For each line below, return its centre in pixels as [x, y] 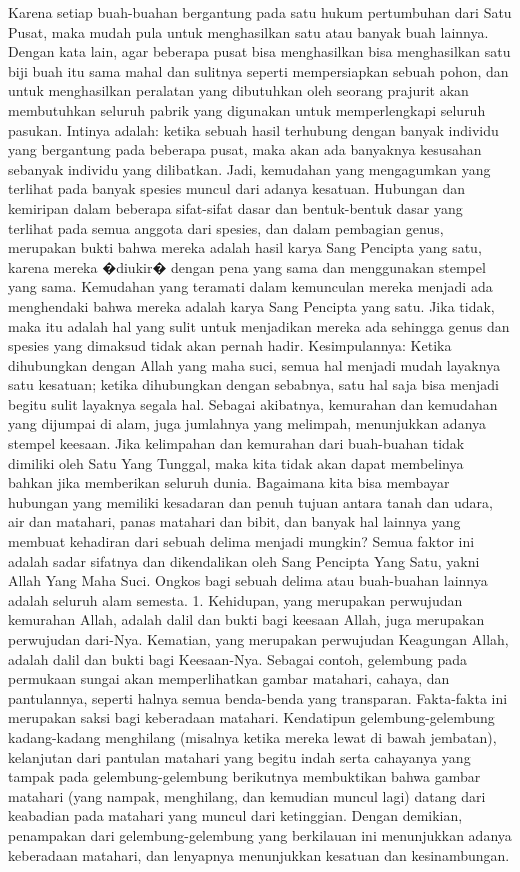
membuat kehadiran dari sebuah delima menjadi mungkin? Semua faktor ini [241, 541]
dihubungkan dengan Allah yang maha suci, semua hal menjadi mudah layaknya [254, 364]
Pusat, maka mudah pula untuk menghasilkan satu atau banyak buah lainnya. [248, 31]
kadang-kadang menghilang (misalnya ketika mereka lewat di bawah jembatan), [252, 736]
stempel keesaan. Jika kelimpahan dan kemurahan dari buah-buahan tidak [236, 443]
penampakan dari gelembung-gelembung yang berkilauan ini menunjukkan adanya [260, 834]
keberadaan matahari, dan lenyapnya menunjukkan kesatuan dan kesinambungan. [259, 854]
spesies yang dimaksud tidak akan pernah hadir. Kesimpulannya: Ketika [230, 345]
